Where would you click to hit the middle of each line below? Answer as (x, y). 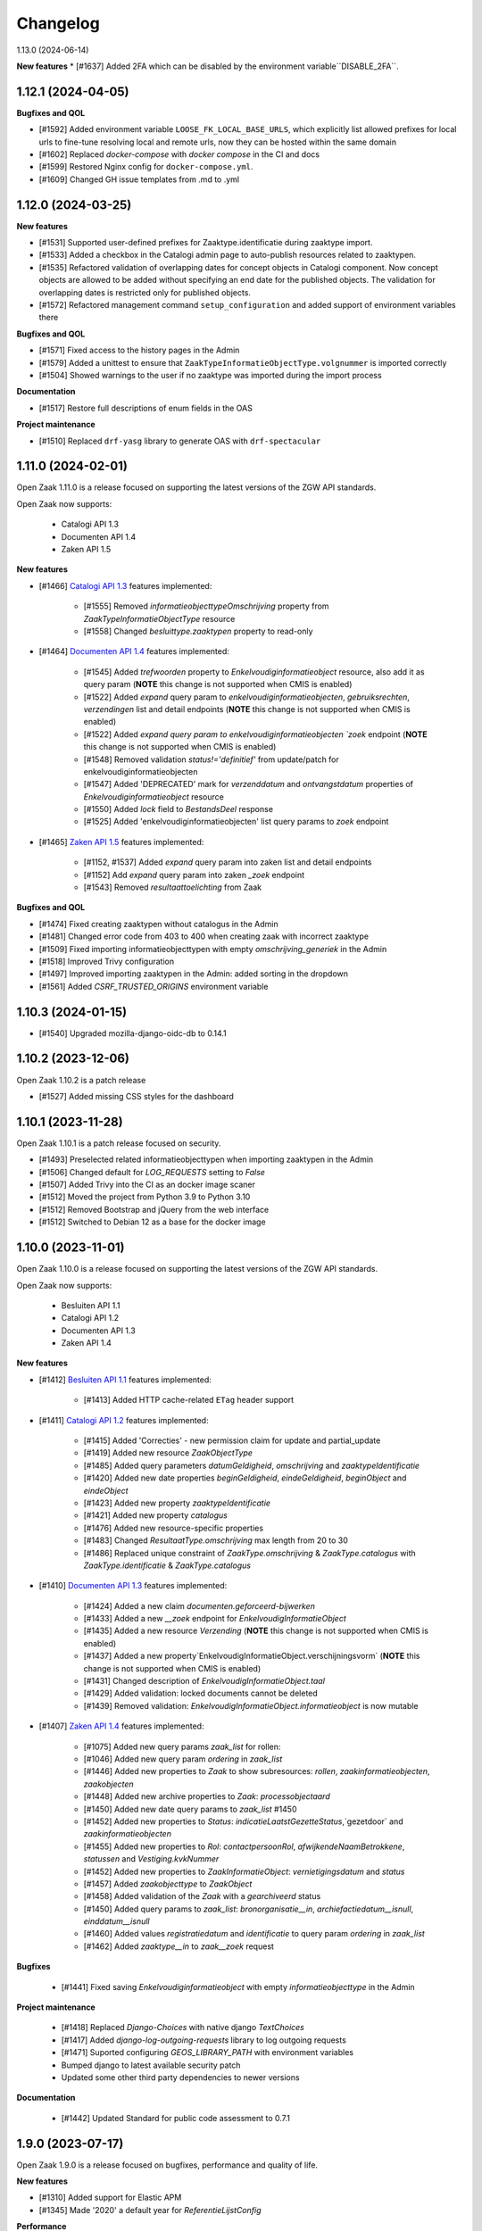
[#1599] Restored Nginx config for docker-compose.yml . (146, 167)
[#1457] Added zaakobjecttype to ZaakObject (168, 1884)
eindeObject (106, 1490)
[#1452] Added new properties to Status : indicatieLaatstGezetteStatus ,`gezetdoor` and (243, 1821)
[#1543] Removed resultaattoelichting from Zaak (173, 887)
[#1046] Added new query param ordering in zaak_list (183, 1759)
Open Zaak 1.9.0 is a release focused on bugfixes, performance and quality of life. (167, 2165)
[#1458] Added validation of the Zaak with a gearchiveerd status (202, 1896)
